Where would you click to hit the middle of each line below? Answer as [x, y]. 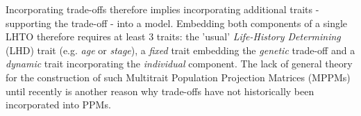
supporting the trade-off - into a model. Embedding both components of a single [177, 23]
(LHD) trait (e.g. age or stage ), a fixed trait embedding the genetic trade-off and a [180, 50]
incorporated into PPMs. [58, 105]
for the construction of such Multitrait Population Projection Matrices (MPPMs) [178, 77]
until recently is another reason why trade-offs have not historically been [160, 91]
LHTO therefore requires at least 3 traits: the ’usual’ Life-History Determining [173, 36]
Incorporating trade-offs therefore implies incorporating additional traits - [162, 9]
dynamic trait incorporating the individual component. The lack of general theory [179, 64]
